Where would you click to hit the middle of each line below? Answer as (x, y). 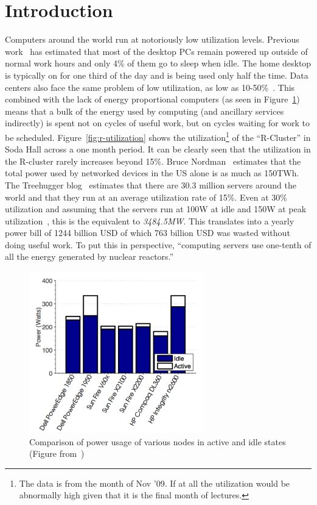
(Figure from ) (57, 453)
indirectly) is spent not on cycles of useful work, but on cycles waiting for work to (158, 123)
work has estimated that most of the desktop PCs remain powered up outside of (156, 51)
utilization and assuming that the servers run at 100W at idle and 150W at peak (156, 209)
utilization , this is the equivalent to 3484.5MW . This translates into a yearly (150, 220)
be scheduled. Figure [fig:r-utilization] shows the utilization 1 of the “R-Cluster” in (158, 136)
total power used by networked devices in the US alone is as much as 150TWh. (152, 173)
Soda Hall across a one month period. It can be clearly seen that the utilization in (158, 149)
